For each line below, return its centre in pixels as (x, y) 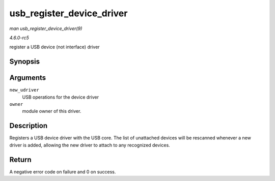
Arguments (28, 78)
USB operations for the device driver (61, 97)
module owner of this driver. (52, 111)
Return (20, 159)
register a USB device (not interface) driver (54, 47)
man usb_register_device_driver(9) (46, 28)
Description (29, 126)
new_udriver (24, 90)
